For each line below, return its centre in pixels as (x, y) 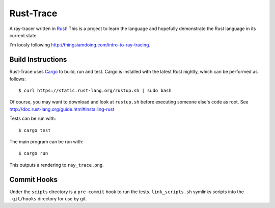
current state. (24, 35)
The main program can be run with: (46, 141)
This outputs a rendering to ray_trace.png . (57, 165)
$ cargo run (33, 153)
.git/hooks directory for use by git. (48, 199)
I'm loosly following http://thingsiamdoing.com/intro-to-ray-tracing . (80, 45)
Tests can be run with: (33, 119)
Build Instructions (38, 59)
